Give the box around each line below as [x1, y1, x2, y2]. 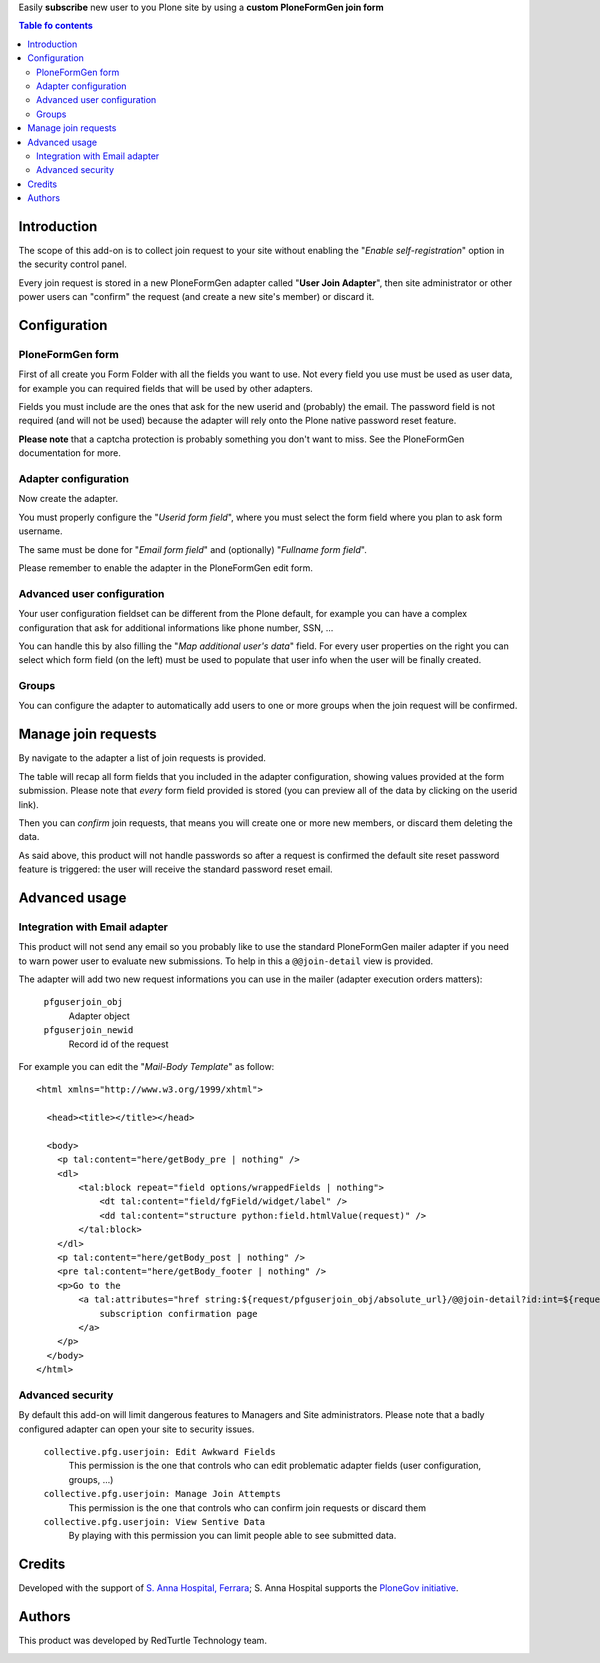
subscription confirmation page [99, 1308, 259, 1319]
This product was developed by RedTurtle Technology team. [18, 1635, 267, 1647]
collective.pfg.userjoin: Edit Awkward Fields [43, 1446, 276, 1458]
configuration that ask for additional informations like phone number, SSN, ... [18, 621, 334, 634]
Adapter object [68, 1010, 130, 1022]
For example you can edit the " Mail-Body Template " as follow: [18, 1060, 275, 1072]
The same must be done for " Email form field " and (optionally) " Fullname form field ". [18, 543, 367, 555]
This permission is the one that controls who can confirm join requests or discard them [68, 1501, 427, 1514]
